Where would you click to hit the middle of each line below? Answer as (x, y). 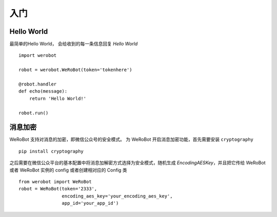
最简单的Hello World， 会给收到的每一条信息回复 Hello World (74, 44)
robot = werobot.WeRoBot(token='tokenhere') (76, 70)
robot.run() (34, 113)
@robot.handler (38, 84)
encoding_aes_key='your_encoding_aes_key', (117, 196)
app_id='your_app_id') (90, 203)
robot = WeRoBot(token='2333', (58, 189)
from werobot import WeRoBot (55, 182)
